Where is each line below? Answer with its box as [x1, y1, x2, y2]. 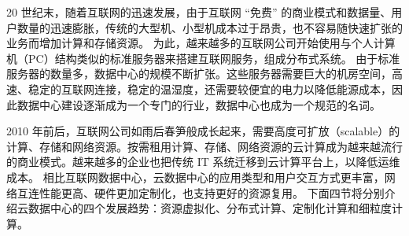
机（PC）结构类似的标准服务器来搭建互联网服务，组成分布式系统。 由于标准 [6, 50, 400, 66]
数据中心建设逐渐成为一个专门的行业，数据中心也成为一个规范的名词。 [17, 96, 381, 112]
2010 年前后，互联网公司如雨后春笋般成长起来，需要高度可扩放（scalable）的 [6, 123, 400, 139]
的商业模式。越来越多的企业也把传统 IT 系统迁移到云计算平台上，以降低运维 [6, 153, 400, 170]
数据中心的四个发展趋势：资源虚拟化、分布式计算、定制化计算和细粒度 [28, 200, 392, 216]
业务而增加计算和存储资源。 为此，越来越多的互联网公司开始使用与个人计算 [6, 35, 396, 51]
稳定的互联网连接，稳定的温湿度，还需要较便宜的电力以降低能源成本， [28, 80, 392, 97]
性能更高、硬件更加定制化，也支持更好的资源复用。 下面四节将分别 [39, 184, 385, 201]
